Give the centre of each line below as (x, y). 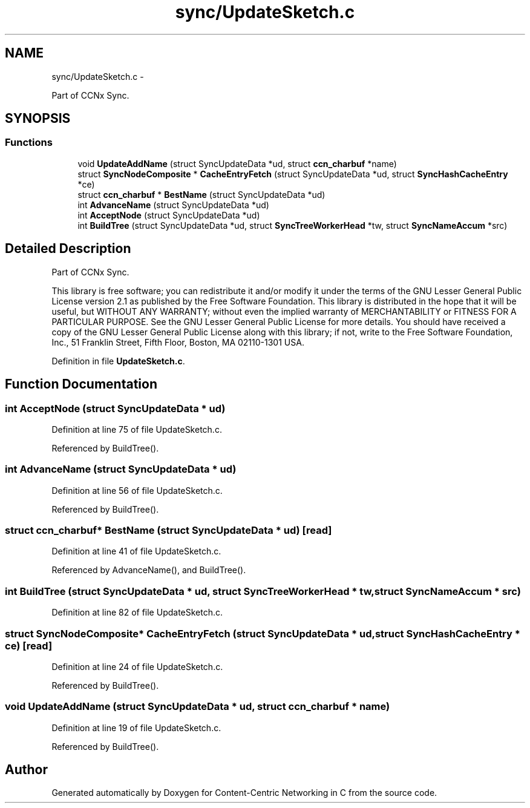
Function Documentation (81, 384)
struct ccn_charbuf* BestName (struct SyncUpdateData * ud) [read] (168, 530)
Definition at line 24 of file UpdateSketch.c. (137, 666)
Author (26, 770)
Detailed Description (68, 249)
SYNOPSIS (38, 119)
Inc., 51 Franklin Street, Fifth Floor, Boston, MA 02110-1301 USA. (178, 342)
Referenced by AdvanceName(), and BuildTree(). (149, 570)
